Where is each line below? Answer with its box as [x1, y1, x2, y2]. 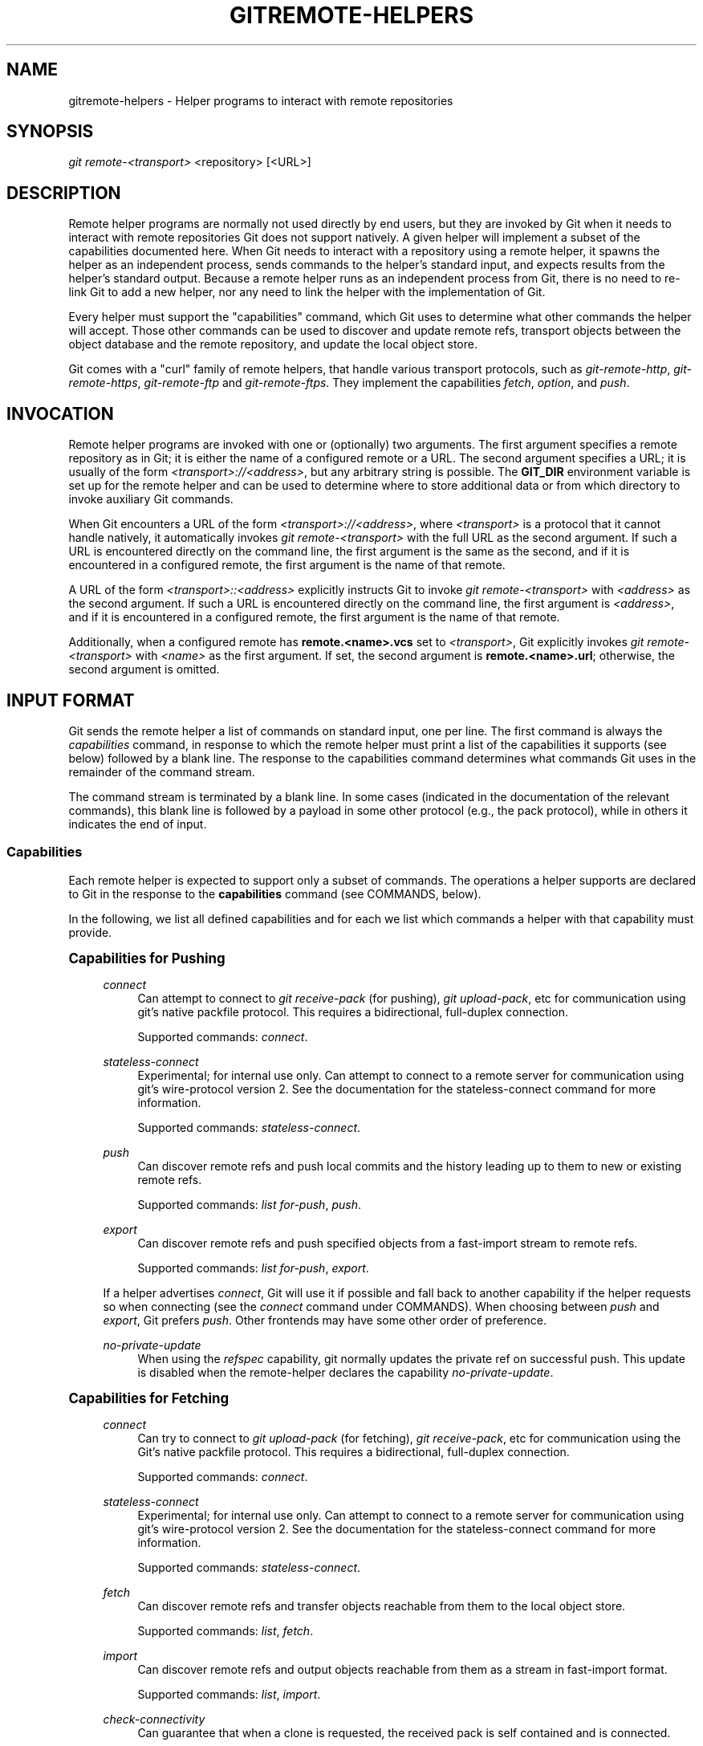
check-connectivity [103, 1711, 205, 1726]
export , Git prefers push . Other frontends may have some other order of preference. [103, 1313, 547, 1327]
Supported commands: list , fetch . [137, 1623, 314, 1638]
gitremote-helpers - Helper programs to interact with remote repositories [68, 93, 453, 108]
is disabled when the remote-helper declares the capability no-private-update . [137, 1365, 554, 1379]
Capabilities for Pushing [68, 950, 226, 967]
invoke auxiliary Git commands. [68, 492, 234, 507]
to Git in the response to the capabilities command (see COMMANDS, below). [68, 886, 482, 901]
